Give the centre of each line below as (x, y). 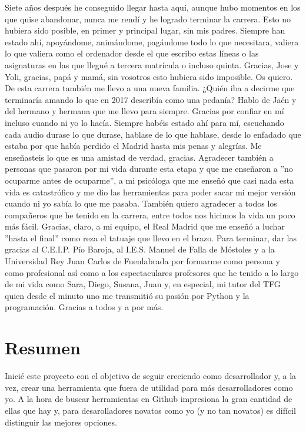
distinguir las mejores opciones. (61, 422)
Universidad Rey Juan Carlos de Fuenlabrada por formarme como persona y (142, 261)
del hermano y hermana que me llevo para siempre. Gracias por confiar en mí (144, 111)
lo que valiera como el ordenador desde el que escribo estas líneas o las (132, 53)
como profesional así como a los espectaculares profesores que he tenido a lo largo (152, 272)
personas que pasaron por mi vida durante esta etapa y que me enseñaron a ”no (149, 169)
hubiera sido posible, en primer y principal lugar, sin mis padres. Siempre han (145, 30)
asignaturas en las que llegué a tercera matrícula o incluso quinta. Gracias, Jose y (152, 64)
